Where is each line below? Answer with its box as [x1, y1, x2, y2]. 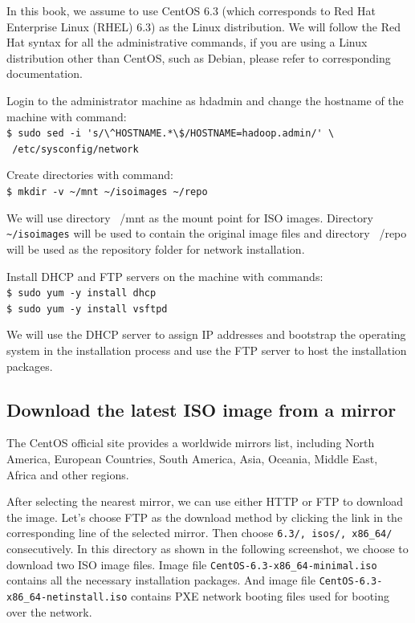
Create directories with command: [6, 166, 173, 183]
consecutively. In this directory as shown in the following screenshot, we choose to [6, 540, 409, 557]
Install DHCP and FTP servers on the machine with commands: [6, 267, 323, 284]
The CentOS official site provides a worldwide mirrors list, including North [6, 434, 375, 451]
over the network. [6, 603, 92, 620]
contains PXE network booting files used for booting [131, 587, 389, 604]
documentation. [6, 65, 83, 82]
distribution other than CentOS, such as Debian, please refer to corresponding [6, 49, 391, 66]
